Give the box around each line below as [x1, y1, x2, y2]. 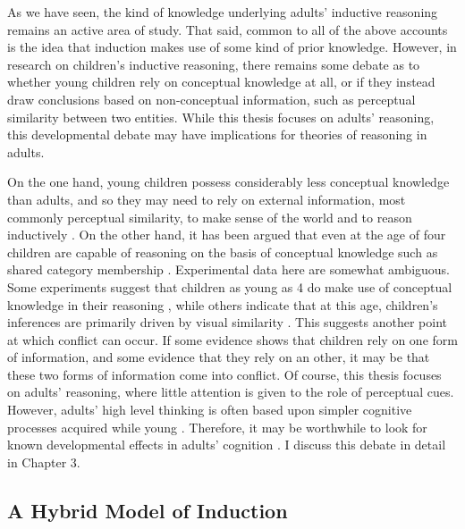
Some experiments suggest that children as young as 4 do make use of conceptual [7, 277, 452, 296]
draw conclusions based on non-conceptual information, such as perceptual [7, 89, 416, 108]
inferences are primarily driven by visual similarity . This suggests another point [7, 313, 448, 332]
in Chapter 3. [7, 452, 80, 471]
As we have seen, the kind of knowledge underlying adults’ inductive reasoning [7, 3, 438, 21]
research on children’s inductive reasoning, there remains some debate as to [7, 55, 420, 73]
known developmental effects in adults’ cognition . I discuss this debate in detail [7, 435, 446, 454]
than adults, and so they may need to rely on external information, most [7, 189, 406, 208]
